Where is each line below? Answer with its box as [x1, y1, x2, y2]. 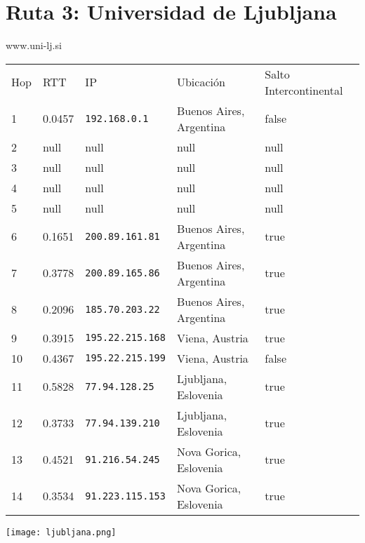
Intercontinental [265, 81, 343, 98]
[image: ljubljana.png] [6, 527, 117, 537]
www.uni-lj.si [6, 38, 62, 53]
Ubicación [176, 74, 225, 90]
